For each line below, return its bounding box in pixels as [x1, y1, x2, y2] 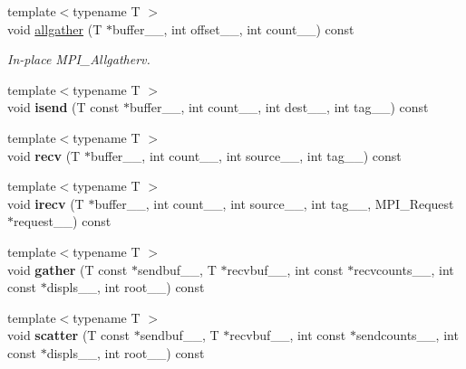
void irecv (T [7, 194, 84, 213]
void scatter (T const [7, 326, 131, 345]
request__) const [14, 212, 112, 231]
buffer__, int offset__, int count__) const [112, 19, 354, 38]
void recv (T [7, 146, 81, 165]
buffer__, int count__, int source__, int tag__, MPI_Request [94, 194, 454, 213]
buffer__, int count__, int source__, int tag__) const [90, 146, 402, 165]
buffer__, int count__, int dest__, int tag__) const [129, 98, 429, 117]
